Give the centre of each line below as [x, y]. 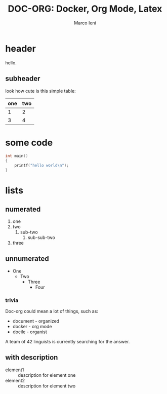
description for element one [47, 375]
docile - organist [30, 332]
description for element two [47, 386]
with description [32, 358]
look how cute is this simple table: [40, 91]
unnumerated [27, 259]
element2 [15, 380]
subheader [23, 79]
